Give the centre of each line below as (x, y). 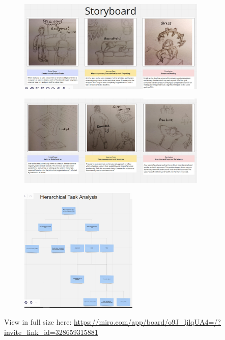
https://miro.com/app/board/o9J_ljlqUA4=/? (147, 322)
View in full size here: (38, 322)
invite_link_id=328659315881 (51, 332)
